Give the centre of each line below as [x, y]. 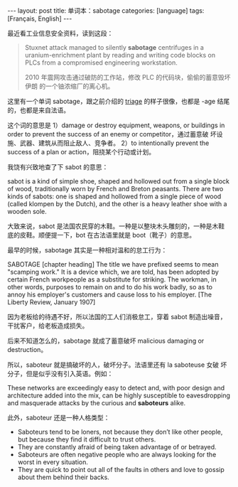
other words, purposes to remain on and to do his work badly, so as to [110, 287]
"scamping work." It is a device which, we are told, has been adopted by [113, 272]
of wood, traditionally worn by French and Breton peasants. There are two [115, 189]
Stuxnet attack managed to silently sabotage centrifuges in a [114, 47]
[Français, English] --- [40, 18]
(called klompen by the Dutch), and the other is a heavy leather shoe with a [117, 204]
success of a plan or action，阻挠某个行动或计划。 [81, 152]
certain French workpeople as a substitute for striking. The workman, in [112, 279]
